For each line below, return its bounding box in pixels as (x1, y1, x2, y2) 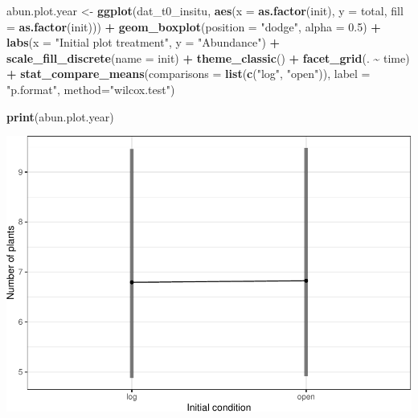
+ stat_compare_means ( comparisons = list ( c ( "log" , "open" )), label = (6, 65, 371, 82)
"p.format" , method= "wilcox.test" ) (6, 80, 175, 97)
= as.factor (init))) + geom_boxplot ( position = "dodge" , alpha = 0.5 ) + (6, 18, 381, 35)
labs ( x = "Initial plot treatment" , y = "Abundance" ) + (6, 34, 281, 51)
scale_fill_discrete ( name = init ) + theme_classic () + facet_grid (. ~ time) (6, 49, 410, 66)
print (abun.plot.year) (6, 108, 114, 125)
